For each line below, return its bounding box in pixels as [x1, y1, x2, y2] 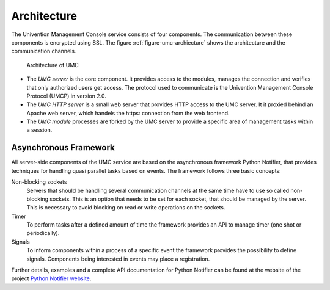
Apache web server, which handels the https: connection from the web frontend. [26, 109, 230, 117]
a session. [26, 126, 53, 134]
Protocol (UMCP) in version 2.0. [26, 92, 107, 100]
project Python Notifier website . [11, 275, 92, 282]
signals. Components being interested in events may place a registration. [26, 255, 210, 263]
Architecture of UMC [26, 61, 79, 68]
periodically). [26, 230, 60, 237]
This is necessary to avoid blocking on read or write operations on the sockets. [26, 204, 226, 211]
